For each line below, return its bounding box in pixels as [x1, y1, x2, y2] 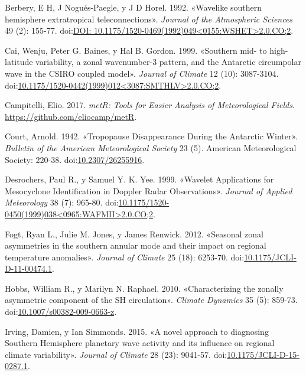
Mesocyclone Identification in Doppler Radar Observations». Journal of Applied [5, 184, 292, 197]
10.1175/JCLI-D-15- [227, 348, 300, 360]
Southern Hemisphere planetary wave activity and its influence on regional [5, 337, 275, 349]
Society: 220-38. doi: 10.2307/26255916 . [5, 153, 145, 165]
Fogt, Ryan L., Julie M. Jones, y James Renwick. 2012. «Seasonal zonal [5, 227, 263, 240]
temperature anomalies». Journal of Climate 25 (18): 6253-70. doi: [5, 250, 245, 263]
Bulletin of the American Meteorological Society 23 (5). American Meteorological [5, 141, 297, 154]
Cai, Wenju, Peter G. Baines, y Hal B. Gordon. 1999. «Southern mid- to [5, 44, 267, 56]
